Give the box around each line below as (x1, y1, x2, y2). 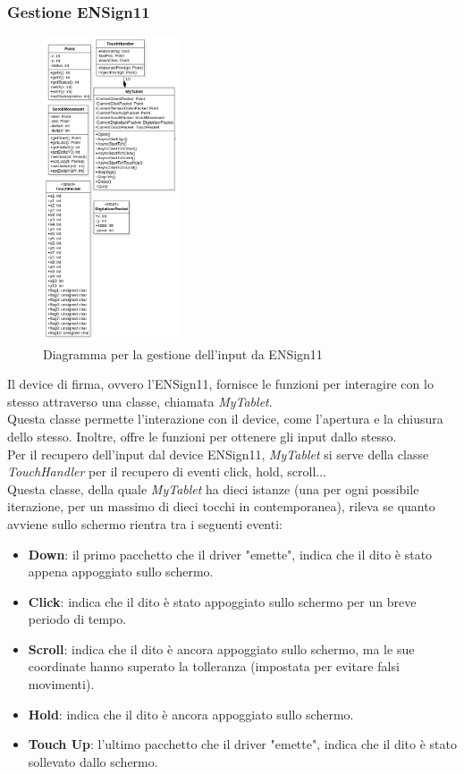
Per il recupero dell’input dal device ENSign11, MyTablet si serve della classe (7, 444, 429, 463)
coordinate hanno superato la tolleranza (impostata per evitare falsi (28, 657, 400, 676)
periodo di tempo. (28, 610, 127, 628)
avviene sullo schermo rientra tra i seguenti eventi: (7, 514, 283, 533)
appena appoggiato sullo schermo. (28, 562, 214, 581)
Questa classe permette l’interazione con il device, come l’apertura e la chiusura (7, 409, 443, 428)
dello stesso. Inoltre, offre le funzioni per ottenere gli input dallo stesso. (7, 426, 397, 445)
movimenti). (28, 675, 95, 694)
